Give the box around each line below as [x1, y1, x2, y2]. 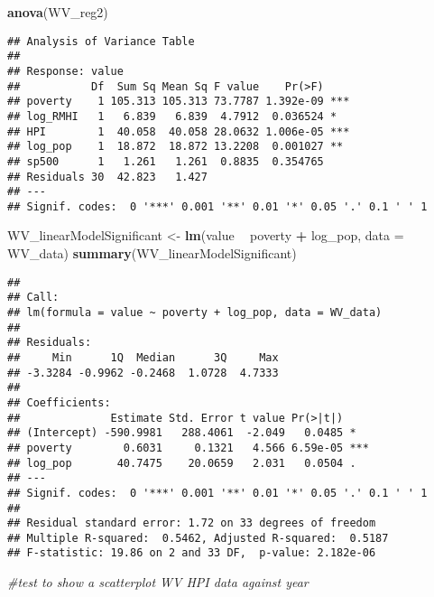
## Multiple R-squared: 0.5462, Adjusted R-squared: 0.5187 [7, 531, 389, 545]
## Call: [7, 291, 60, 304]
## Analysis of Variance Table [7, 34, 195, 48]
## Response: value [7, 64, 124, 78]
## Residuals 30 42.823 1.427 [7, 170, 208, 183]
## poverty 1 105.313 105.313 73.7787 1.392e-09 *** [7, 95, 350, 108]
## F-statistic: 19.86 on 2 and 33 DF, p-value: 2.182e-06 [7, 546, 376, 560]
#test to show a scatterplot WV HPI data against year [7, 573, 309, 592]
